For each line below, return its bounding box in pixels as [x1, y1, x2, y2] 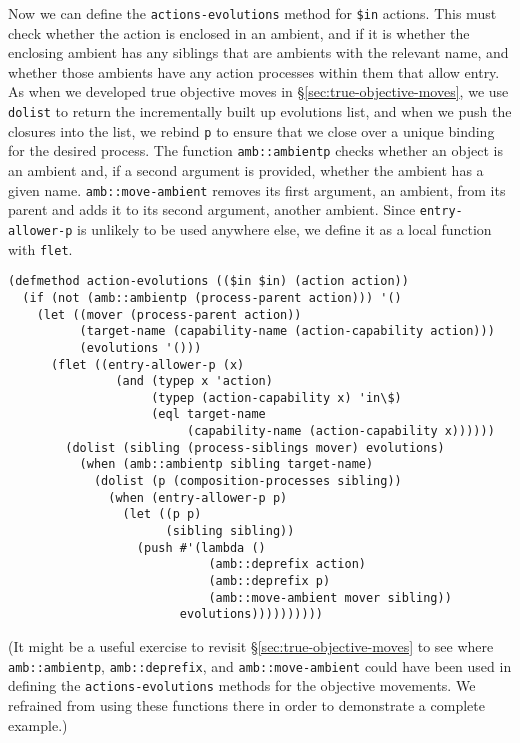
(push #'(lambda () [136, 540, 266, 555]
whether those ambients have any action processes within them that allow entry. [8, 61, 500, 82]
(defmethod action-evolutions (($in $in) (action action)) [8, 274, 409, 289]
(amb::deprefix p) [208, 574, 331, 589]
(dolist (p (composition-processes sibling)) [93, 474, 402, 489]
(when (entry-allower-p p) [108, 490, 288, 505]
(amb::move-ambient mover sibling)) [208, 590, 452, 605]
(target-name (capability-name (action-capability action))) [79, 324, 495, 339]
